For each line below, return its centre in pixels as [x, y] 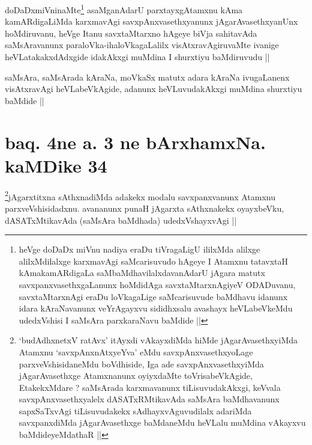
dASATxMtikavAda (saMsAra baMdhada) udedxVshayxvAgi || [121, 220]
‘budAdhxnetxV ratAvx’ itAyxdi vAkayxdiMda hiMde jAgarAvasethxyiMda [158, 340]
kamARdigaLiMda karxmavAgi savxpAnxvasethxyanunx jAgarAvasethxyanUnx [151, 21]
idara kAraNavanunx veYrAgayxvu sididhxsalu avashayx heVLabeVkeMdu [156, 308]
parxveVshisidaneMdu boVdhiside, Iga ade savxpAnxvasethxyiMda [141, 364]
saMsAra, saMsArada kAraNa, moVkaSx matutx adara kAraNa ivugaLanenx [147, 77]
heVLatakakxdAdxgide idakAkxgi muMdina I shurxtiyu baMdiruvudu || [137, 57]
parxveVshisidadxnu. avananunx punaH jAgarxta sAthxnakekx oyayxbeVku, [145, 208]
